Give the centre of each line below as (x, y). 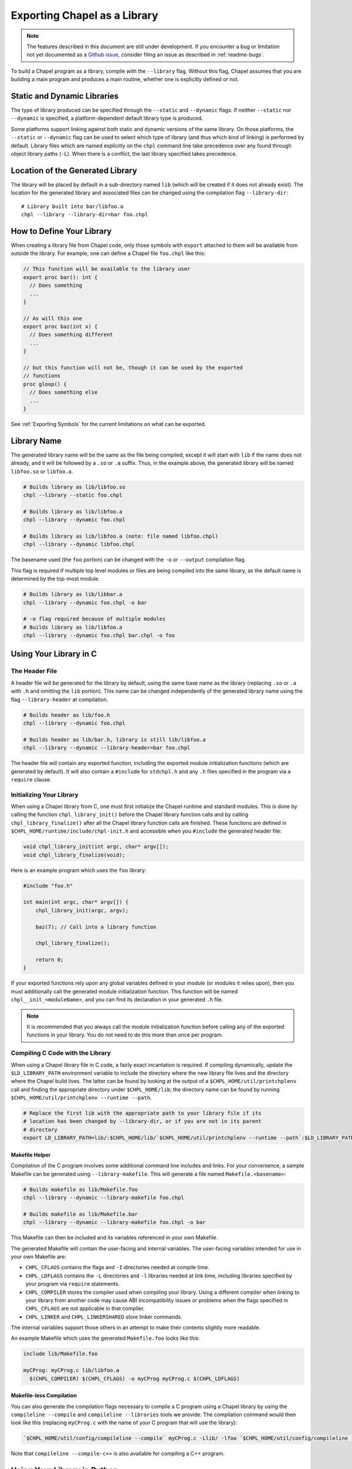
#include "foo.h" (48, 886)
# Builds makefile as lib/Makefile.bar (80, 1214)
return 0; (50, 960)
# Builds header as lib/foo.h (67, 715)
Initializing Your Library (45, 794)
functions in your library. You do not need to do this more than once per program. (125, 1035)
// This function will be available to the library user (107, 269)
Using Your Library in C (54, 654)
